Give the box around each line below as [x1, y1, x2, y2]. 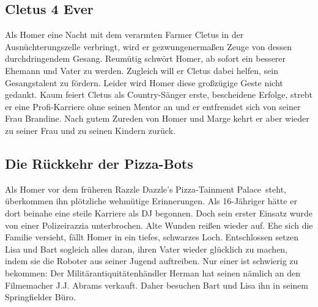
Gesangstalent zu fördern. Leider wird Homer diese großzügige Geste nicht [5, 76, 283, 89]
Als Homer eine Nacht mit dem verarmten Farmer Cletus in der [5, 28, 244, 41]
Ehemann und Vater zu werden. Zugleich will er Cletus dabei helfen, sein [5, 64, 278, 76]
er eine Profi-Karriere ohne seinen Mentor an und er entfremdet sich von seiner [5, 100, 301, 113]
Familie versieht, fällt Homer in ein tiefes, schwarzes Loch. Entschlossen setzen [5, 231, 298, 243]
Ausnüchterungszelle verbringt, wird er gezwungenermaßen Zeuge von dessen [5, 40, 292, 53]
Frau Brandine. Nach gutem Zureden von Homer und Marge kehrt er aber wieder [5, 112, 309, 125]
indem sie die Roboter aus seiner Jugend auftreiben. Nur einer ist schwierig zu [5, 254, 298, 267]
